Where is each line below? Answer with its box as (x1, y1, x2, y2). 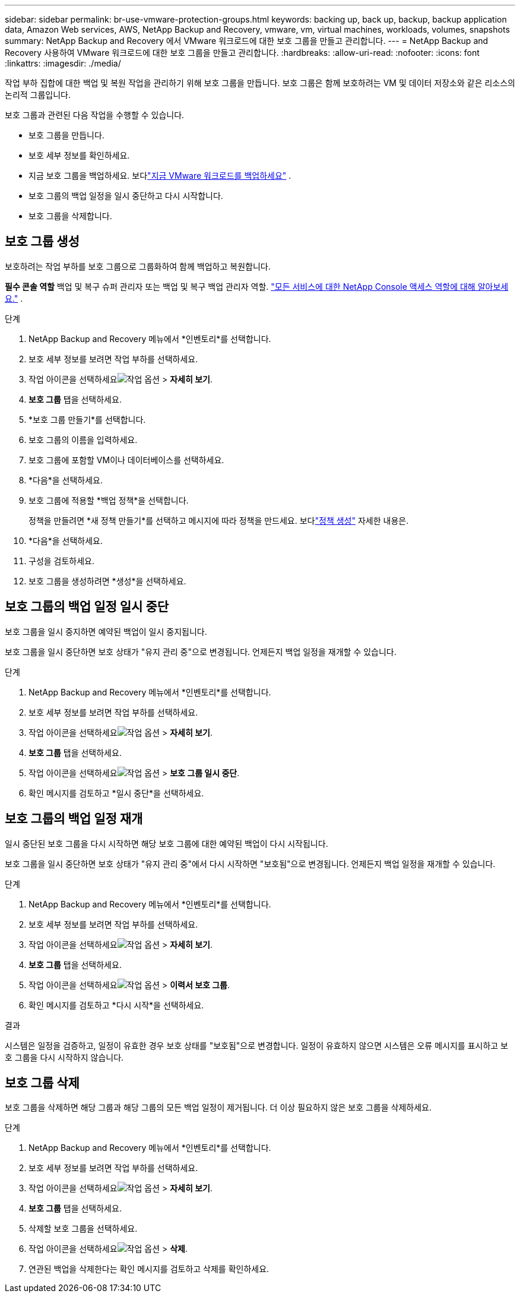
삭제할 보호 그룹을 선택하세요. (28, 1223, 138, 1234)
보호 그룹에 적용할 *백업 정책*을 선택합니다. (28, 495, 189, 505)
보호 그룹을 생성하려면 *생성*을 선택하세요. (28, 575, 186, 586)
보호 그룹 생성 (5, 234, 80, 249)
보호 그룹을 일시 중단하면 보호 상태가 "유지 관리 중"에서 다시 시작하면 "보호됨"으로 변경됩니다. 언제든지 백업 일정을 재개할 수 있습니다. (5, 858, 496, 869)
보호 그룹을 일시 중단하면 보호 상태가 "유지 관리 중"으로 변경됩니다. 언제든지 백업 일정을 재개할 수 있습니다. (5, 646, 397, 657)
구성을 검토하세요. (28, 555, 95, 566)
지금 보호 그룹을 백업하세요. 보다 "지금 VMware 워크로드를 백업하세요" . (28, 170, 291, 181)
